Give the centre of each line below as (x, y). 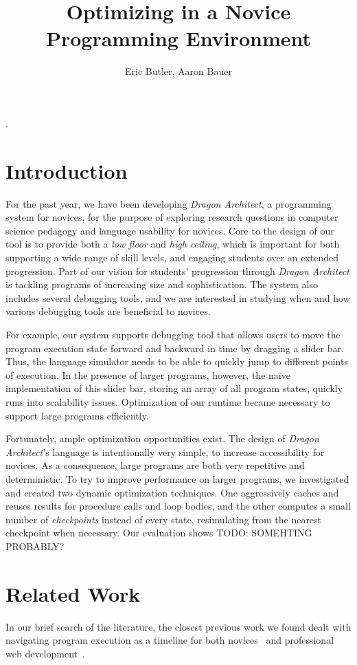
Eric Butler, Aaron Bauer (178, 71)
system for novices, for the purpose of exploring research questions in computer (172, 217)
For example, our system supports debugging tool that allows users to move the (173, 334)
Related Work (73, 593)
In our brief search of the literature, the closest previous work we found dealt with (178, 626)
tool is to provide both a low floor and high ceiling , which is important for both (173, 244)
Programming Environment (178, 38)
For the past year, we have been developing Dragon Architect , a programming (169, 203)
